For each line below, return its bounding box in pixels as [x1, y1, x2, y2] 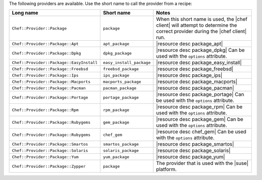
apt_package [102, 41, 130, 46]
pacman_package [102, 85, 137, 91]
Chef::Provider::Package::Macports [12, 79, 91, 84]
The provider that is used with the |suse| [156, 160, 248, 167]
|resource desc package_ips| [156, 72, 223, 79]
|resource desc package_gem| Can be [156, 116, 244, 123]
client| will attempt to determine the [156, 22, 237, 29]
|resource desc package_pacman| [156, 85, 234, 92]
